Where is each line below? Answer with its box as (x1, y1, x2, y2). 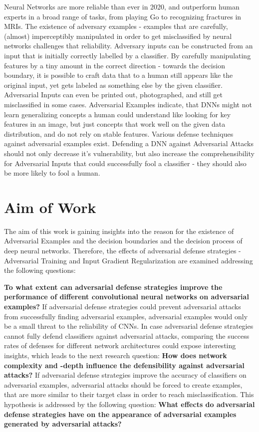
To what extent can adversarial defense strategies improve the (4, 281, 223, 292)
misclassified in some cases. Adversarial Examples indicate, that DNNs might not (4, 99, 252, 109)
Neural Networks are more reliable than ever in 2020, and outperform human (4, 1, 240, 11)
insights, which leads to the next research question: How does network (4, 350, 227, 360)
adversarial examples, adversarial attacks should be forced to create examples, (4, 379, 243, 390)
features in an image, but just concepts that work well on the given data (4, 119, 226, 129)
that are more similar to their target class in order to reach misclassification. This (4, 389, 254, 400)
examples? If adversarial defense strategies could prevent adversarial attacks (4, 301, 241, 311)
